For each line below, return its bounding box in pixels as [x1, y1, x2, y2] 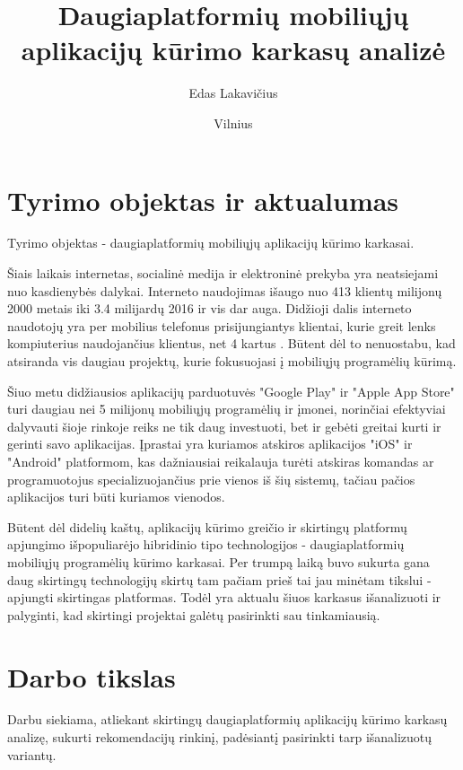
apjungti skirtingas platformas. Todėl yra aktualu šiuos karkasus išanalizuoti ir [7, 588, 441, 607]
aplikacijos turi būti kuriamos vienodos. [7, 487, 225, 506]
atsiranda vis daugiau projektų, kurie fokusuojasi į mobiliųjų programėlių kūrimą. [7, 352, 457, 370]
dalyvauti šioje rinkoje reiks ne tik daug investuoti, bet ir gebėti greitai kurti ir [7, 416, 441, 435]
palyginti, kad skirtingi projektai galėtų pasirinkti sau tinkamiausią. [7, 605, 380, 624]
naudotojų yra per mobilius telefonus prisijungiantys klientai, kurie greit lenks [7, 316, 436, 335]
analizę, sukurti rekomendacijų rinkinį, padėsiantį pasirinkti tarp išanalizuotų [7, 728, 432, 747]
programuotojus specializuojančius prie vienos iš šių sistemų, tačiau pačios [7, 469, 415, 488]
